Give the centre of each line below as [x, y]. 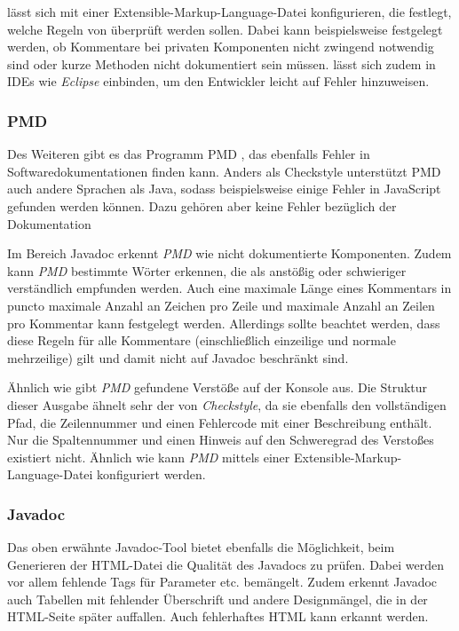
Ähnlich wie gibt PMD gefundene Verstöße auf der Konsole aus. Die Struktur [218, 387]
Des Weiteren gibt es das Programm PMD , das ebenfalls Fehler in [189, 154]
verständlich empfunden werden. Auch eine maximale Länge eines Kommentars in [229, 288]
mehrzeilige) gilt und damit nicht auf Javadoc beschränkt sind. [178, 357]
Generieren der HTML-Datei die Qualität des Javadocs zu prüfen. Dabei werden [226, 564]
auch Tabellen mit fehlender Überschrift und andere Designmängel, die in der [218, 599]
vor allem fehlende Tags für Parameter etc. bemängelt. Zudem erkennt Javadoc [222, 582]
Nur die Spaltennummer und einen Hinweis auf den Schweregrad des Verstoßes [221, 440]
